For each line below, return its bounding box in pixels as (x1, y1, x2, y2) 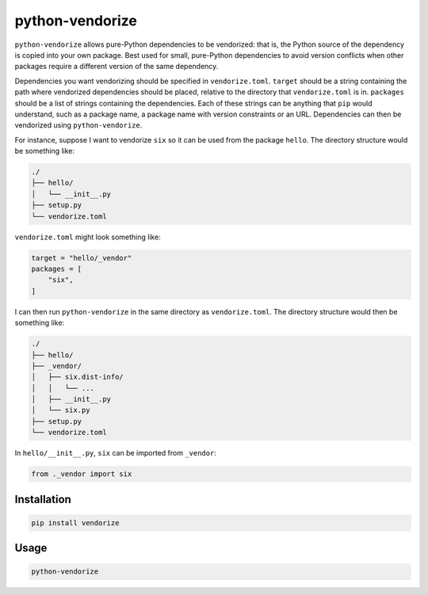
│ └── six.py (31, 406, 90, 415)
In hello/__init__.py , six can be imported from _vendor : (14, 448, 217, 458)
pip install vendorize (31, 518, 120, 527)
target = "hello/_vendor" (31, 254, 132, 262)
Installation (14, 492, 71, 506)
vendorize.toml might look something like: (14, 232, 162, 242)
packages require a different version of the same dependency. (14, 62, 219, 71)
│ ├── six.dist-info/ (31, 372, 124, 382)
